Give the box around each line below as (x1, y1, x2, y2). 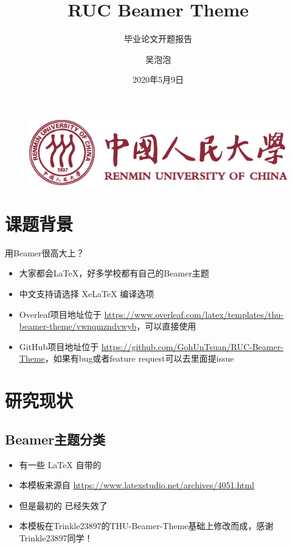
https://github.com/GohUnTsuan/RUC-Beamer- (101, 340, 283, 353)
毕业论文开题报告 (124, 32, 192, 45)
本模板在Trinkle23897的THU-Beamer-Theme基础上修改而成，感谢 (19, 519, 274, 532)
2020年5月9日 (133, 73, 184, 86)
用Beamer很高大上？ (5, 246, 85, 259)
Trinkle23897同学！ (19, 531, 93, 544)
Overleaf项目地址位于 (19, 307, 102, 320)
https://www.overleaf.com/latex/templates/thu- (104, 307, 284, 320)
